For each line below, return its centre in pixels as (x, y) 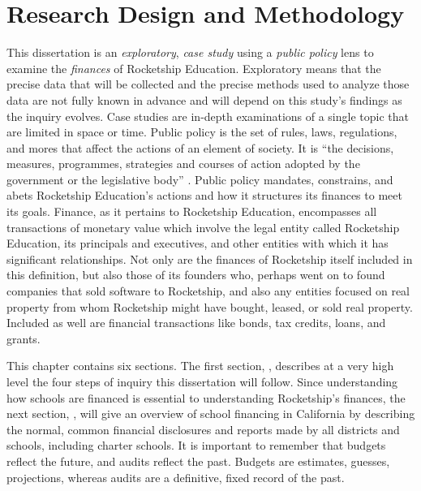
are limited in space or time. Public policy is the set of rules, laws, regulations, (202, 132)
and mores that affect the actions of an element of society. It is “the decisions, (200, 147)
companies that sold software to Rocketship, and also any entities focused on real (208, 291)
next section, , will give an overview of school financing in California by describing (211, 413)
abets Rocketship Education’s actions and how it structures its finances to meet (204, 195)
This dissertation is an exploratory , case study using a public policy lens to (190, 52)
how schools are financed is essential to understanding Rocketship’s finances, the (206, 397)
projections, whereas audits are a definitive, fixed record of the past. (176, 477)
